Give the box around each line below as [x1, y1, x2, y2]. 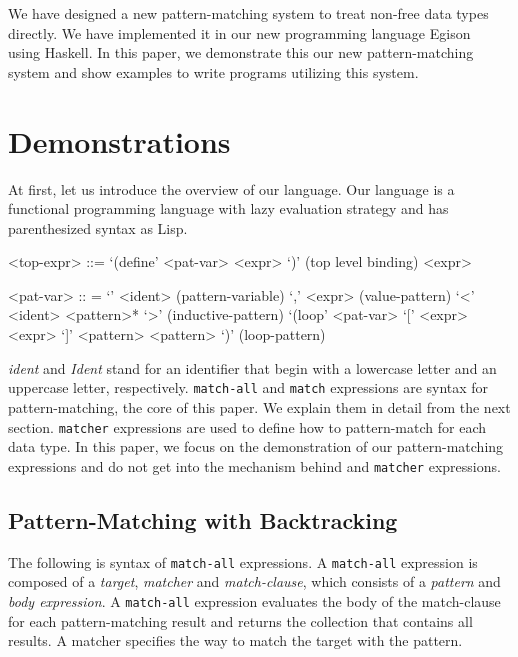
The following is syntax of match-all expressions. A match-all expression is [8, 551, 478, 572]
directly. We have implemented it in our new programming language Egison [8, 22, 471, 43]
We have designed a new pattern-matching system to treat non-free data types [8, 3, 489, 23]
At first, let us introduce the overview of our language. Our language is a [8, 178, 455, 199]
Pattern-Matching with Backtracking [8, 504, 398, 535]
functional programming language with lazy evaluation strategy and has [8, 198, 449, 219]
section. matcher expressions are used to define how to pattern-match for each [8, 416, 487, 437]
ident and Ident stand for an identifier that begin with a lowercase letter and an [8, 357, 497, 378]
